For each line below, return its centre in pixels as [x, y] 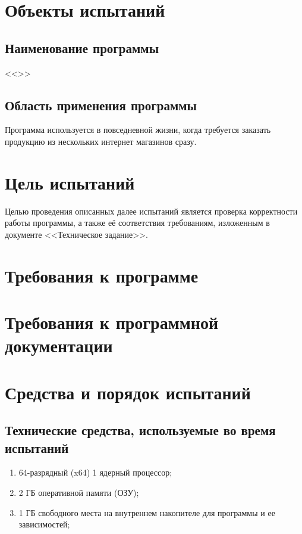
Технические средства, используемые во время [140, 430]
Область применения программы [101, 105]
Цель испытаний [70, 182]
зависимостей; [44, 524]
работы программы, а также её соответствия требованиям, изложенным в [137, 223]
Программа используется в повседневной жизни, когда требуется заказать [138, 130]
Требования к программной [112, 322]
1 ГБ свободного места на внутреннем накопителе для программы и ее [147, 512]
